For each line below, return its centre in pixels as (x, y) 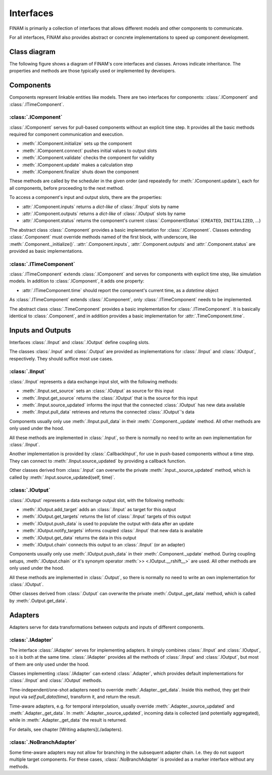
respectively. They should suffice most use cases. (61, 359)
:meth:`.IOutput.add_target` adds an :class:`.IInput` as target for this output (99, 510)
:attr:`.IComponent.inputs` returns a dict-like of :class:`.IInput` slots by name (100, 206)
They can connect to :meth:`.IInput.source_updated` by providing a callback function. (98, 461)
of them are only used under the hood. (49, 664)
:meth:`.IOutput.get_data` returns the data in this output (79, 538)
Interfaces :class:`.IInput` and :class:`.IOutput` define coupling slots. (79, 342)
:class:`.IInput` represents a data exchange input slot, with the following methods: (94, 381)
